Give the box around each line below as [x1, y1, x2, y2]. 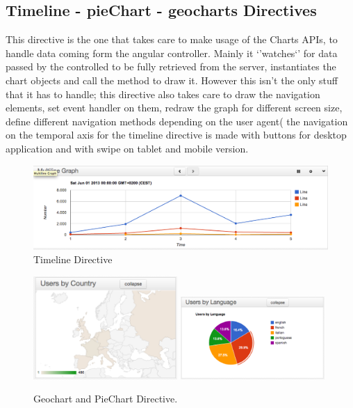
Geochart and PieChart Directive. [33, 391, 178, 406]
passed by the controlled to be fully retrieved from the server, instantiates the [6, 59, 336, 74]
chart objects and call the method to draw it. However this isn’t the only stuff [6, 72, 338, 87]
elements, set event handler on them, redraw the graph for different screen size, [6, 100, 343, 115]
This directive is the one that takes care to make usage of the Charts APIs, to [6, 32, 338, 47]
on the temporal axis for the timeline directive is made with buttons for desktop [6, 127, 347, 142]
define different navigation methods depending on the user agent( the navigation [6, 113, 348, 128]
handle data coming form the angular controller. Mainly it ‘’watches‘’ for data [6, 45, 338, 60]
